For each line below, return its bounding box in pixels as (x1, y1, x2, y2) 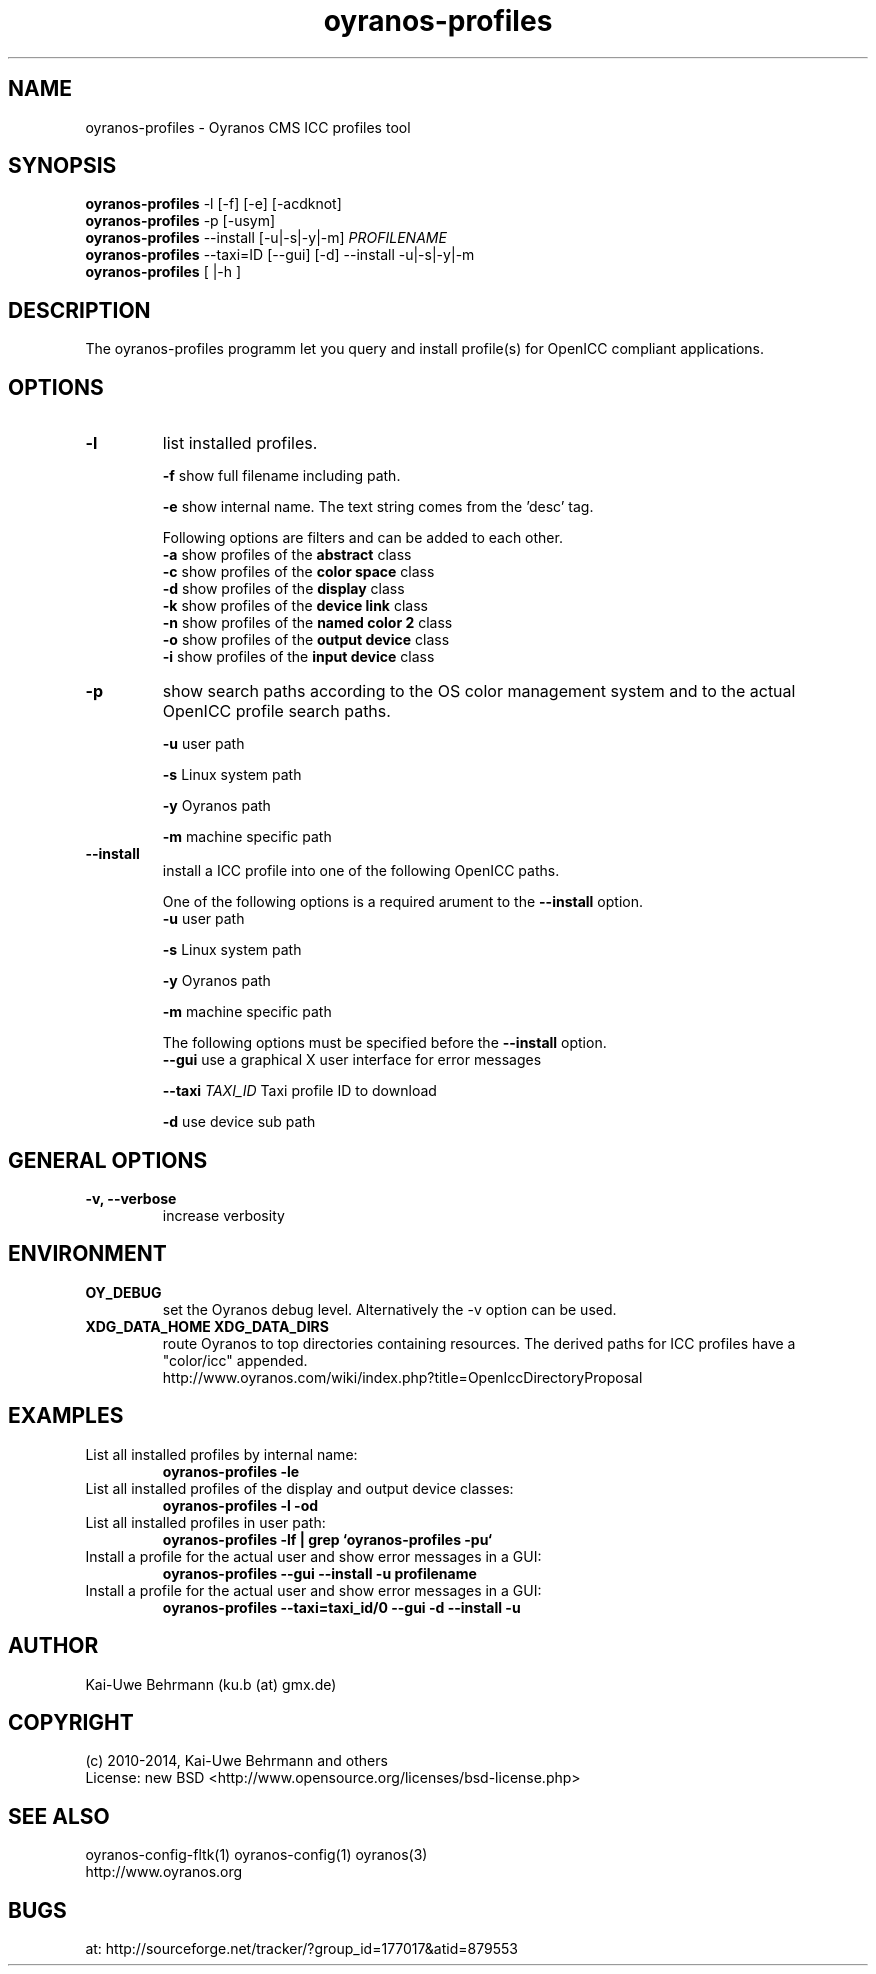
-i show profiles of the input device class (162, 648, 435, 666)
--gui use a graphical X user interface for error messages (162, 1051, 542, 1069)
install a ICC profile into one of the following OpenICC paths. (162, 862, 560, 880)
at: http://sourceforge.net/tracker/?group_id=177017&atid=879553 (85, 1940, 518, 1958)
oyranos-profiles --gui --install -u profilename (162, 1564, 477, 1582)
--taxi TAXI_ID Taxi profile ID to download (162, 1082, 437, 1100)
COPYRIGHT (8, 1709, 134, 1735)
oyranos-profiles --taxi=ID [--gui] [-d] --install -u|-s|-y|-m (85, 246, 475, 264)
